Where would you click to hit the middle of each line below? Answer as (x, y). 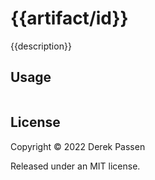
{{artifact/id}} (69, 18)
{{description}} (41, 46)
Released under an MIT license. (75, 166)
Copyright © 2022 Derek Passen (78, 146)
